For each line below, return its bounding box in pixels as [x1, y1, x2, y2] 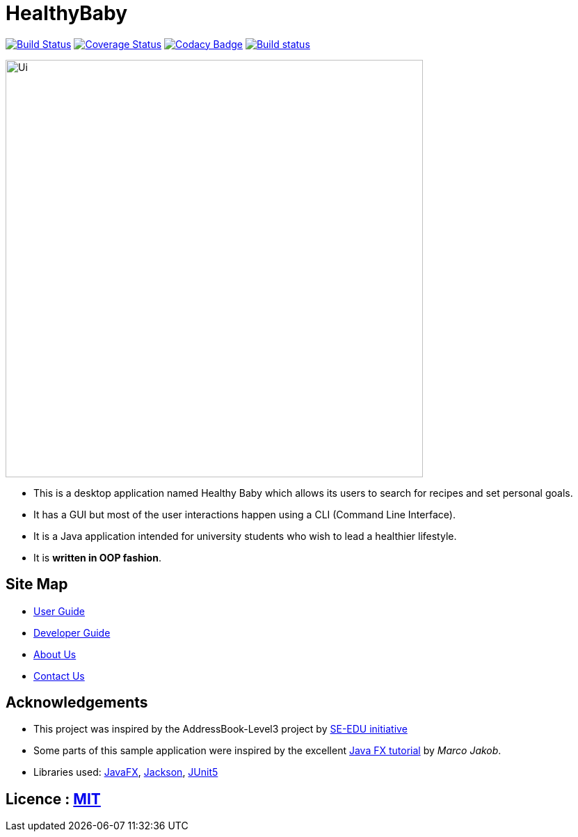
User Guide [33, 605, 86, 617]
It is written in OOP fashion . [33, 551, 161, 564]
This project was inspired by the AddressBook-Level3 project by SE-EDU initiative [33, 723, 408, 735]
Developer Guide [33, 626, 111, 639]
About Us [33, 648, 77, 660]
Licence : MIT [6, 790, 101, 808]
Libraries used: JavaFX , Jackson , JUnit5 [33, 766, 218, 779]
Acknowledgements [6, 694, 148, 712]
